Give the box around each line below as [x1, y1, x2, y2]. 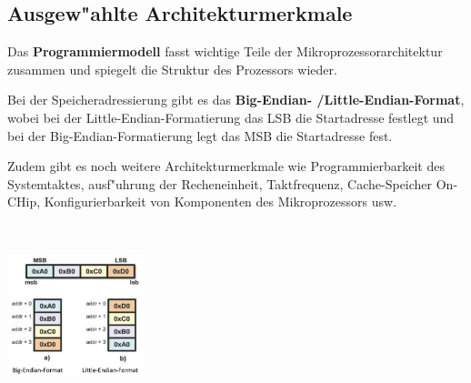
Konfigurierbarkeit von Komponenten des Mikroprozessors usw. [44, 192, 397, 211]
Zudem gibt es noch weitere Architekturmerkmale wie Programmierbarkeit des [7, 156, 445, 176]
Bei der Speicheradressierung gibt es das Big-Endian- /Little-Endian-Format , [7, 90, 465, 109]
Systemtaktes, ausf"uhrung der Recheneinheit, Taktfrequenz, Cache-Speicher [7, 174, 433, 193]
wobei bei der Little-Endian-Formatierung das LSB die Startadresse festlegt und [7, 107, 455, 126]
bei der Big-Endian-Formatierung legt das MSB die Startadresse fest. [7, 126, 393, 145]
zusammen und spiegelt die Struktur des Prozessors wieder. [7, 59, 337, 78]
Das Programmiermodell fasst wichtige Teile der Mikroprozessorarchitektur [7, 42, 443, 61]
